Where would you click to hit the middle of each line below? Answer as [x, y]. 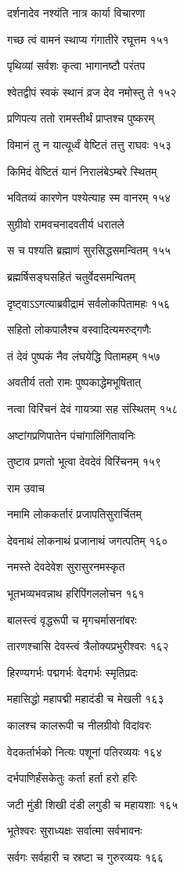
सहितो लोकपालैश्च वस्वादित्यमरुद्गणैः [79, 329]
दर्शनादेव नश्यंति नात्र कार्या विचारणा [76, 13]
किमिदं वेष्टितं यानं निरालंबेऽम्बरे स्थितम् [82, 171]
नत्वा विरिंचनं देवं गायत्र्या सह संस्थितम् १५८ [93, 408]
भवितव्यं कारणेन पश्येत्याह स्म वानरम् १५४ [89, 198]
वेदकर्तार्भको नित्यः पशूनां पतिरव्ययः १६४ [85, 751]
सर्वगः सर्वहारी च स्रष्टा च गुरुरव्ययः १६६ [85, 857]
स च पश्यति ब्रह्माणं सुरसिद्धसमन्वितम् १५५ [89, 250]
